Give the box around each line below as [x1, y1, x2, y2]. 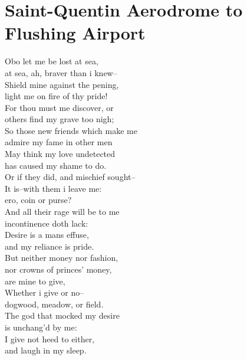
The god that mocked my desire [5, 309, 120, 322]
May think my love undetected [5, 148, 116, 160]
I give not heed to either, [5, 332, 95, 345]
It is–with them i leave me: [5, 182, 102, 194]
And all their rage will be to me [5, 205, 120, 218]
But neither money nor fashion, [5, 251, 118, 264]
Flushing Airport [5, 21, 146, 45]
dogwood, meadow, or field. [5, 297, 104, 310]
